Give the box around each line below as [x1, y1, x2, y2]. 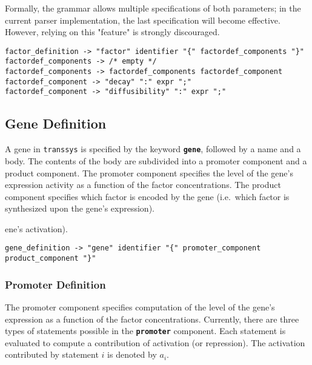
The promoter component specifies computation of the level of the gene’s [5, 301, 275, 313]
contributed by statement [5, 348, 99, 361]
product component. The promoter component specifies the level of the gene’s [5, 166, 293, 179]
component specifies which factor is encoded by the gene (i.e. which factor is [5, 190, 290, 203]
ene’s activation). [5, 222, 68, 235]
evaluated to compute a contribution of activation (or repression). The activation [5, 336, 305, 349]
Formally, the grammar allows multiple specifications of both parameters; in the [5, 2, 301, 14]
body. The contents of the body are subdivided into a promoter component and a [5, 154, 307, 167]
